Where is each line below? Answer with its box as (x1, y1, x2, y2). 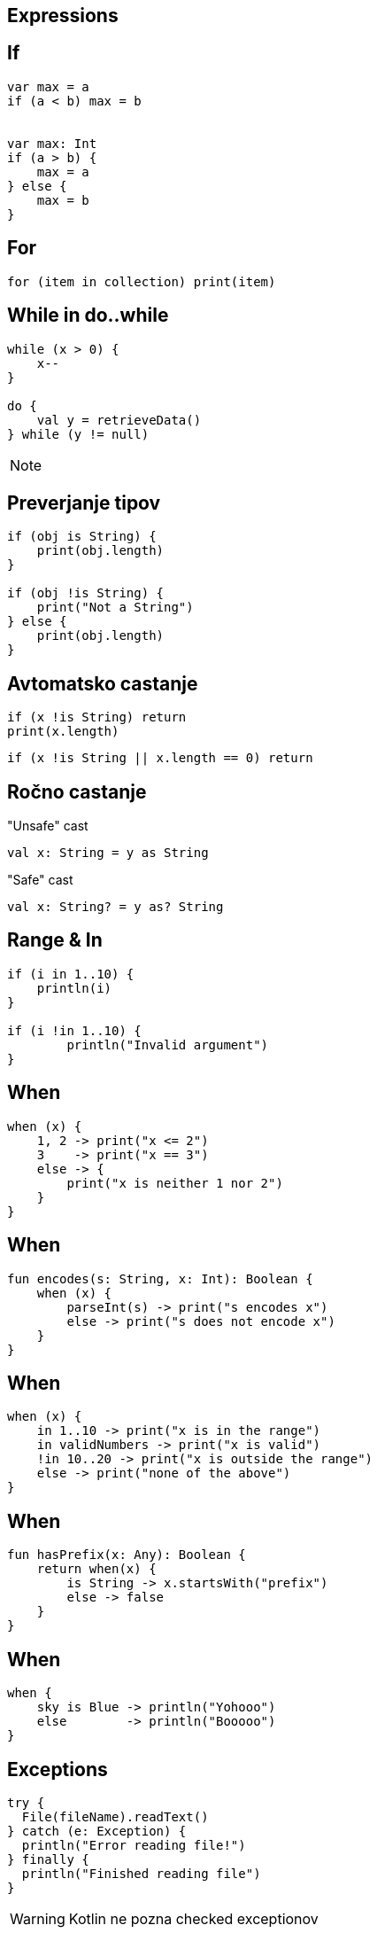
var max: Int (7, 136, 97, 151)
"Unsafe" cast (7, 818, 88, 834)
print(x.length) (7, 724, 119, 739)
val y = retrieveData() (36, 412, 202, 427)
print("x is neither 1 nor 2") (66, 1175, 283, 1190)
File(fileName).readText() (21, 1809, 209, 1824)
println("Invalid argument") (66, 1037, 269, 1052)
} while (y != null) (7, 426, 150, 441)
